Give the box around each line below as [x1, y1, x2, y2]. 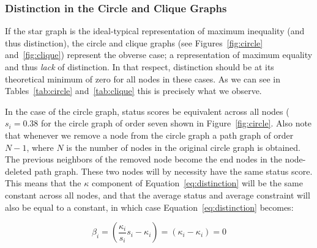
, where [26, 140, 54, 153]
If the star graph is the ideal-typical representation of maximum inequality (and [5, 24, 305, 37]
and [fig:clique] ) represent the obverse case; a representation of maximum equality [5, 48, 313, 61]
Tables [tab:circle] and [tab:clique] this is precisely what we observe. [5, 84, 262, 97]
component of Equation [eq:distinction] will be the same [91, 177, 303, 189]
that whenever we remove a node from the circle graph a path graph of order [5, 128, 294, 141]
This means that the [5, 177, 81, 189]
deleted [5, 164, 32, 177]
